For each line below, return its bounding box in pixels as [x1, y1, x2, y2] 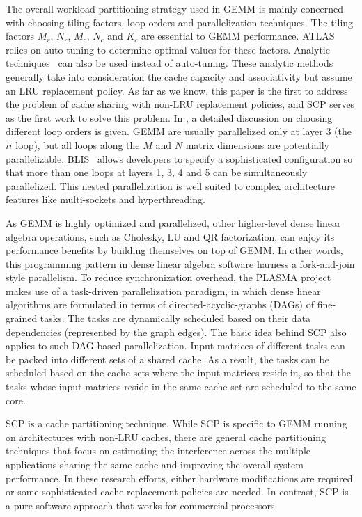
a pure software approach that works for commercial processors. [6, 498, 278, 512]
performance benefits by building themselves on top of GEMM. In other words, [6, 243, 343, 257]
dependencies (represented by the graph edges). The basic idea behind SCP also [6, 324, 347, 339]
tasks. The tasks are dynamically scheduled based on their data [40, 311, 311, 326]
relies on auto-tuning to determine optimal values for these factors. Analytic [6, 42, 330, 56]
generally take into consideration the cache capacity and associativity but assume [6, 69, 352, 83]
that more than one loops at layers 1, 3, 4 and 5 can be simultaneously [6, 165, 308, 180]
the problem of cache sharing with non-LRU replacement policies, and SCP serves [6, 97, 355, 111]
